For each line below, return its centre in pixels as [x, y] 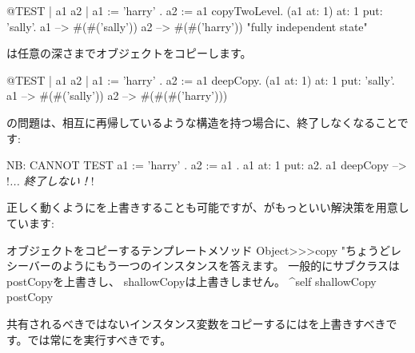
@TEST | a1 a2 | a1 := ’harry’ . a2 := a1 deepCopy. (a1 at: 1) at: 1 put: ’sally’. [201, 79]
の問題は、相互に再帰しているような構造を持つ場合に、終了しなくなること [202, 122]
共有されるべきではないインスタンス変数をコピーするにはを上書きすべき [196, 323]
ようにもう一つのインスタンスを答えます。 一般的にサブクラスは [231, 266]
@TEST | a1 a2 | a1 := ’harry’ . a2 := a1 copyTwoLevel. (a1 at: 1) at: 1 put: [195, 10]
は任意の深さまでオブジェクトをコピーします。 [129, 53]
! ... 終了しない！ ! [50, 180]
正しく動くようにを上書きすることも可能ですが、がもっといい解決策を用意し [208, 207]
